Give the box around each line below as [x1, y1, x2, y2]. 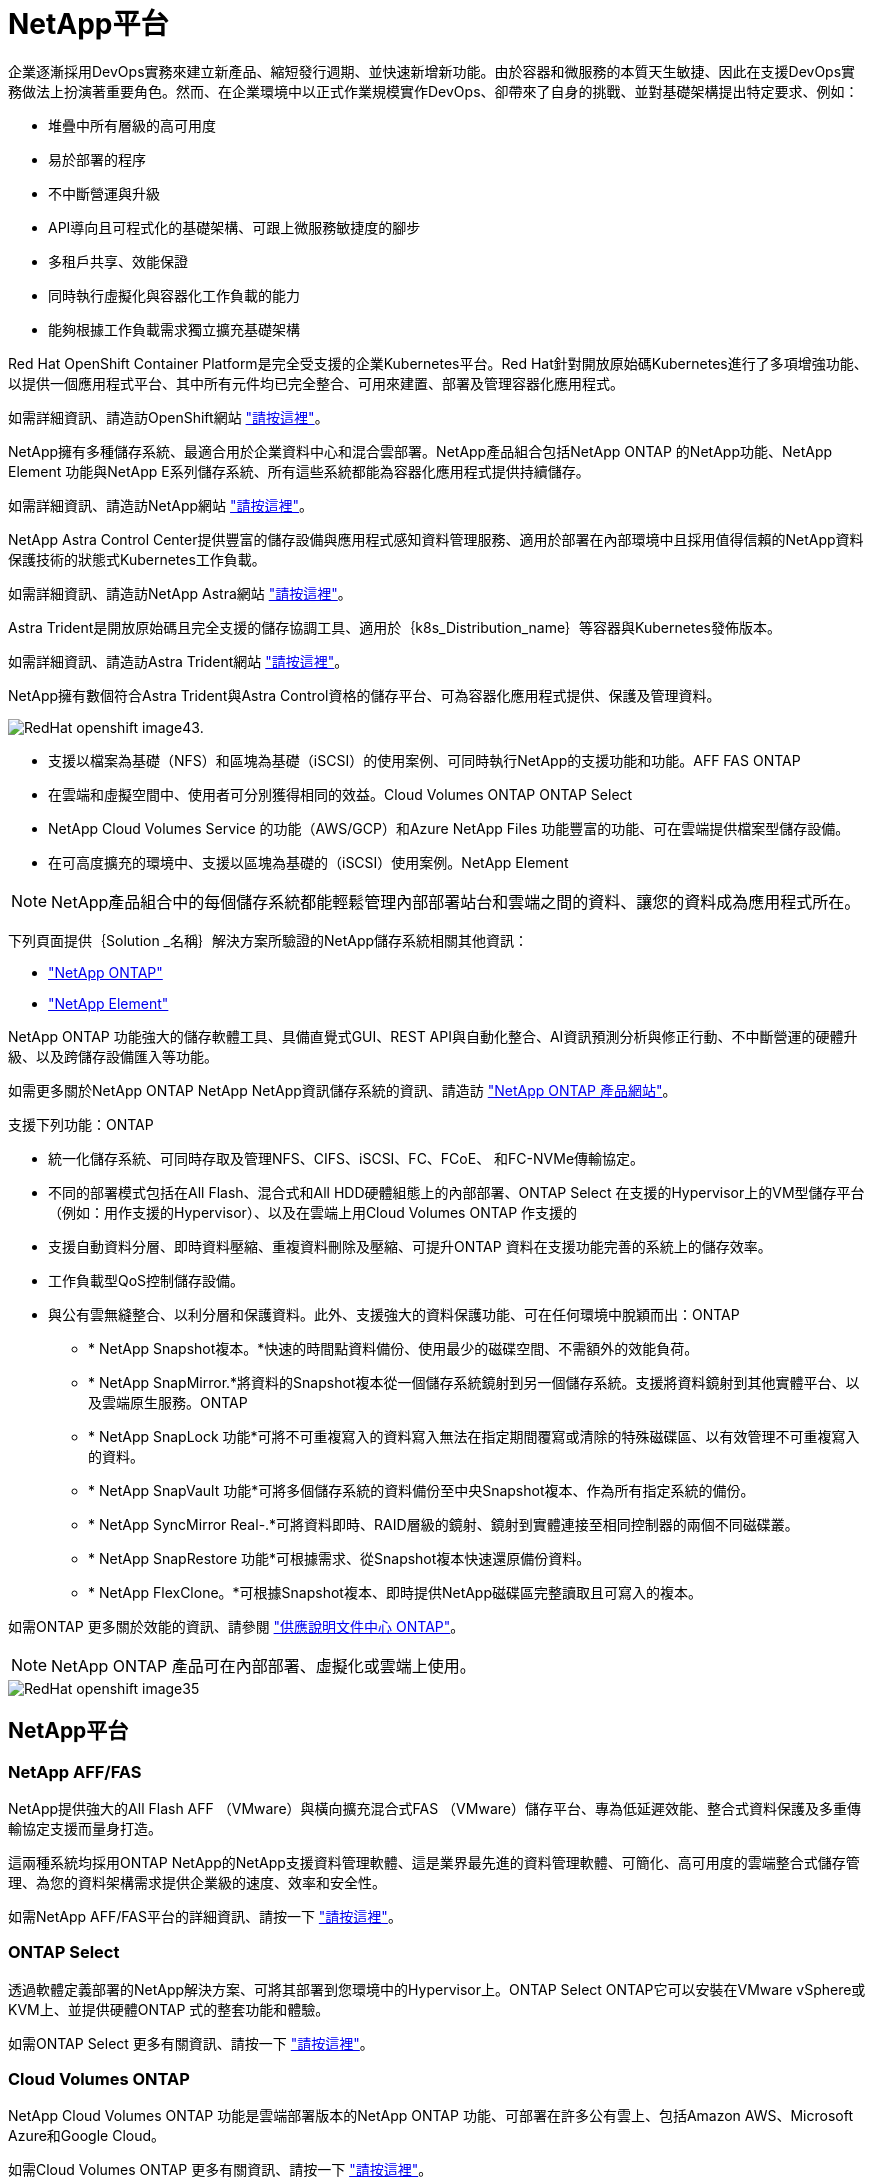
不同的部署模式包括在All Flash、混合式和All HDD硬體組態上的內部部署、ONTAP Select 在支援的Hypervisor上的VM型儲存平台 [48, 1183, 865, 1201]
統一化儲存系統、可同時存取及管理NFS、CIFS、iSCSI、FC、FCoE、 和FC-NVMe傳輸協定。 [48, 1149, 645, 1167]
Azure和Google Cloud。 [8, 2127, 166, 2145]
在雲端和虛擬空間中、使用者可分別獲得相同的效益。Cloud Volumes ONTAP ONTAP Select [48, 785, 633, 803]
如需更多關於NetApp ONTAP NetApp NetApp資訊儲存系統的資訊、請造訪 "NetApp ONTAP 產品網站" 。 [8, 1081, 677, 1099]
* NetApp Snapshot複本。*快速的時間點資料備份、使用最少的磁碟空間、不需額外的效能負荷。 [88, 1339, 699, 1357]
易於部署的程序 [48, 150, 146, 168]
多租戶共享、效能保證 [48, 252, 188, 270]
